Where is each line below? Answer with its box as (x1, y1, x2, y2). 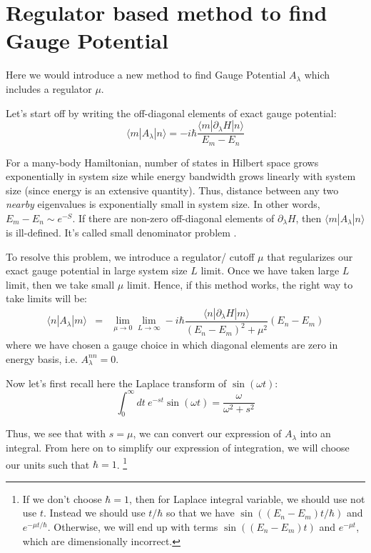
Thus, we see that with (6, 426, 106, 441)
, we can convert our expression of (133, 426, 282, 441)
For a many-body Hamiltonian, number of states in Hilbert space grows (6, 154, 319, 169)
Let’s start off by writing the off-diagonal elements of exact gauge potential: (6, 105, 337, 120)
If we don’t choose (22, 491, 102, 506)
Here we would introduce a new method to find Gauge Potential (6, 67, 286, 82)
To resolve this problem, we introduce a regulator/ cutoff (6, 249, 255, 264)
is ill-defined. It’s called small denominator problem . (6, 224, 237, 239)
